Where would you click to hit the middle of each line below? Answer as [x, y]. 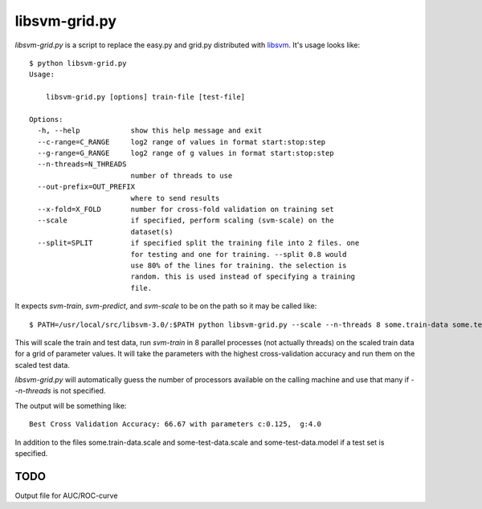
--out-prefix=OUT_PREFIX [86, 187]
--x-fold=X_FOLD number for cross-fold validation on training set [186, 210]
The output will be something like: [71, 405]
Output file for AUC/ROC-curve [66, 495]
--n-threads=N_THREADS [82, 164]
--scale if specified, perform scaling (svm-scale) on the [186, 220]
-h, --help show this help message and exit [150, 131]
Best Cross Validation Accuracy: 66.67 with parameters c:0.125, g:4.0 [175, 424]
